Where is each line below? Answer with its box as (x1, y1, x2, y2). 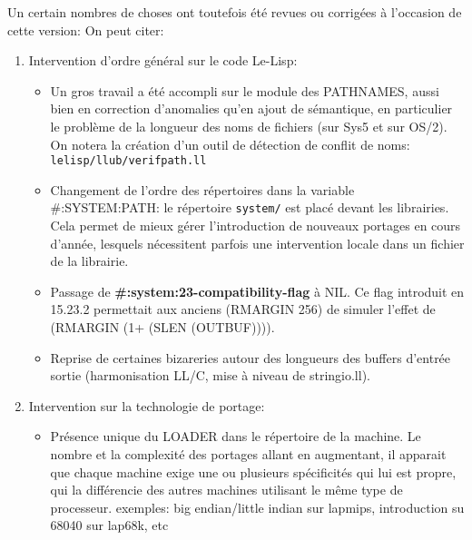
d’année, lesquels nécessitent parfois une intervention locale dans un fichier (50, 233, 465, 252)
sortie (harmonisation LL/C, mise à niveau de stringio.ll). (50, 366, 370, 385)
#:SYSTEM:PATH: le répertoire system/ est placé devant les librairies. (50, 198, 449, 217)
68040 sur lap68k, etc (50, 515, 169, 535)
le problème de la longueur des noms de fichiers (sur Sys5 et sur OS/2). (50, 116, 447, 135)
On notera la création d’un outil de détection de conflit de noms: (50, 134, 410, 153)
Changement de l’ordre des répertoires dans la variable (50, 180, 355, 199)
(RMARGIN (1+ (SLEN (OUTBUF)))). (50, 318, 275, 337)
